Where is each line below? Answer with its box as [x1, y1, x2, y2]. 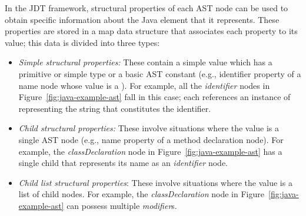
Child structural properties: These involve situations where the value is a [18, 122, 280, 134]
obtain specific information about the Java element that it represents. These [5, 13, 280, 25]
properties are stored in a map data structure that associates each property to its [5, 25, 298, 37]
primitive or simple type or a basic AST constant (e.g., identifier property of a [18, 67, 301, 79]
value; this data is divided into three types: [5, 36, 160, 48]
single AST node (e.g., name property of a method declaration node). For [18, 133, 284, 145]
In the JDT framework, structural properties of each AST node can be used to [5, 2, 288, 14]
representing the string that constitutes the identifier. [18, 102, 211, 114]
